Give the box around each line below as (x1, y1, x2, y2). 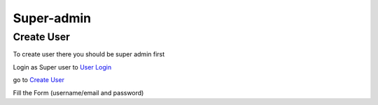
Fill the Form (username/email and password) (13, 88, 144, 97)
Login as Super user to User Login (13, 63, 112, 71)
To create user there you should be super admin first (13, 50, 165, 58)
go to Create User (13, 76, 64, 84)
